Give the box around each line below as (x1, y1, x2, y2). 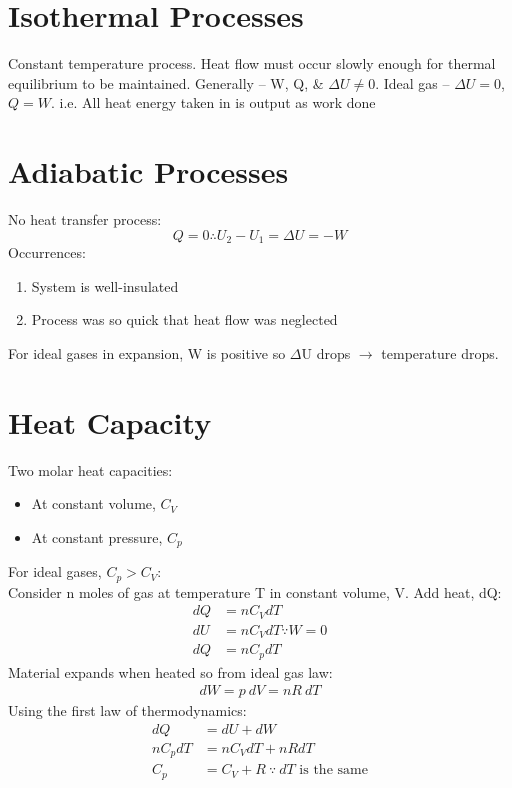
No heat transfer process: (8, 209, 162, 230)
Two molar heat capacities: (8, 459, 173, 480)
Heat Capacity (8, 401, 212, 442)
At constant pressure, (31, 526, 163, 547)
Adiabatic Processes (8, 151, 289, 192)
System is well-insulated (31, 275, 179, 296)
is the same (299, 763, 368, 778)
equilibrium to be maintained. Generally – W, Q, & (8, 72, 324, 93)
